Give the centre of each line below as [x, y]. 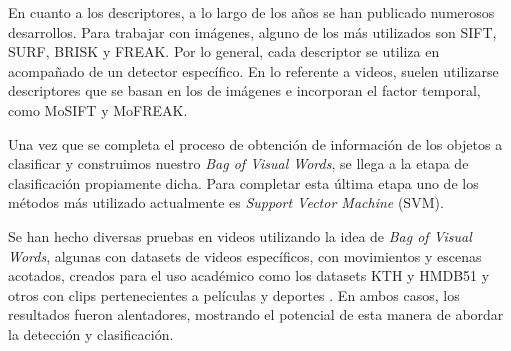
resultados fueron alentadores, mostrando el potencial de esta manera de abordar [256, 314]
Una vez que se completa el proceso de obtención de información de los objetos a [255, 143]
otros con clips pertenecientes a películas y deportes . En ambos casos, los [234, 294]
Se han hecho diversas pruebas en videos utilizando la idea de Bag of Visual [240, 235]
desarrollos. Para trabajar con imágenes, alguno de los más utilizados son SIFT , [252, 31]
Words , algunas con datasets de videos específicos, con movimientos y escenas [245, 255]
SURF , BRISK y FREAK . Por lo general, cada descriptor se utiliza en [224, 51]
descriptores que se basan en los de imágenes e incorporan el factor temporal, [244, 90]
